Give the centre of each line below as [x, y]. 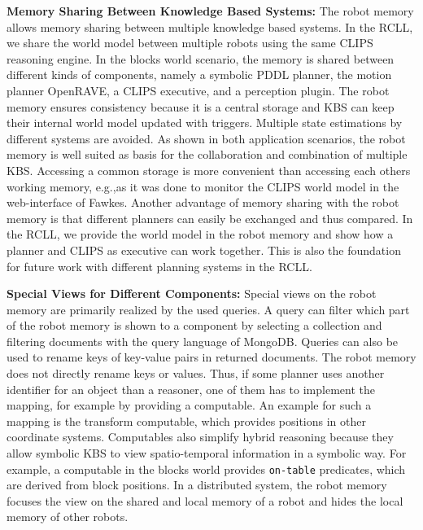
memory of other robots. [68, 517]
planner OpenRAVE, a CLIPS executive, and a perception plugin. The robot [198, 90]
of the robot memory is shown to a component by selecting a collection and [194, 325]
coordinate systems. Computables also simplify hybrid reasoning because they [200, 437]
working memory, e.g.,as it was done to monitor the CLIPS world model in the [203, 186]
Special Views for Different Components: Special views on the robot [192, 293]
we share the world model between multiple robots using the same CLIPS [190, 43]
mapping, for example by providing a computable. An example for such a [189, 405]
